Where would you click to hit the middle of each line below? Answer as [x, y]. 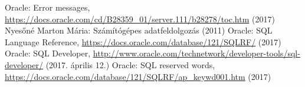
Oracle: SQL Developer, [48, 53]
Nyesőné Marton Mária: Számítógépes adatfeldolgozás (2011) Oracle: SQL [139, 30]
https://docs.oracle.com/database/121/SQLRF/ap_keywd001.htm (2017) [138, 76]
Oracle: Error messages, [47, 7]
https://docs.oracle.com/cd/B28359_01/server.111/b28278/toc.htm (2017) [140, 19]
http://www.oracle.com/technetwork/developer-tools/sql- [196, 53]
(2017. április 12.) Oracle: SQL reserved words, [130, 64]
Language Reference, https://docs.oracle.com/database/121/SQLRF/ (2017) [143, 41]
